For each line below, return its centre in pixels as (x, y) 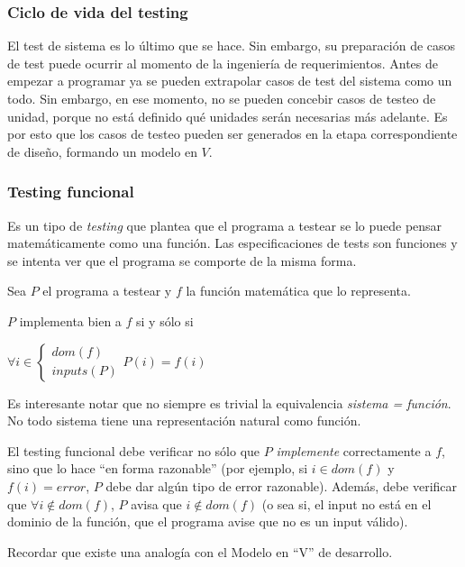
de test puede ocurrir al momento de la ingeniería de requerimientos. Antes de (223, 63)
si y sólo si (165, 320)
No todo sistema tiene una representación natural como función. (184, 421)
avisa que (156, 503)
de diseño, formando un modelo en (102, 151)
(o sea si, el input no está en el (346, 503)
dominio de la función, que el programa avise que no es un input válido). (208, 521)
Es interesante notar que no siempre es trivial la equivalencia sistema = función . (229, 402)
